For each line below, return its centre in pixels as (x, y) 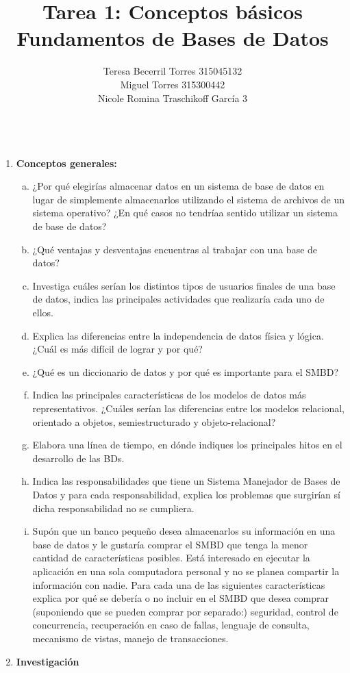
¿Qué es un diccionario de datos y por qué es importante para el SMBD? (186, 371)
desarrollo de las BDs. (78, 458)
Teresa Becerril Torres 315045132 (173, 71)
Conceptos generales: (66, 163)
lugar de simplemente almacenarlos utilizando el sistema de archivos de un (189, 199)
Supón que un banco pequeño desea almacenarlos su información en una (184, 531)
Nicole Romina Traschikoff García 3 (173, 98)
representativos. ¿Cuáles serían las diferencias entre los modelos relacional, (189, 408)
